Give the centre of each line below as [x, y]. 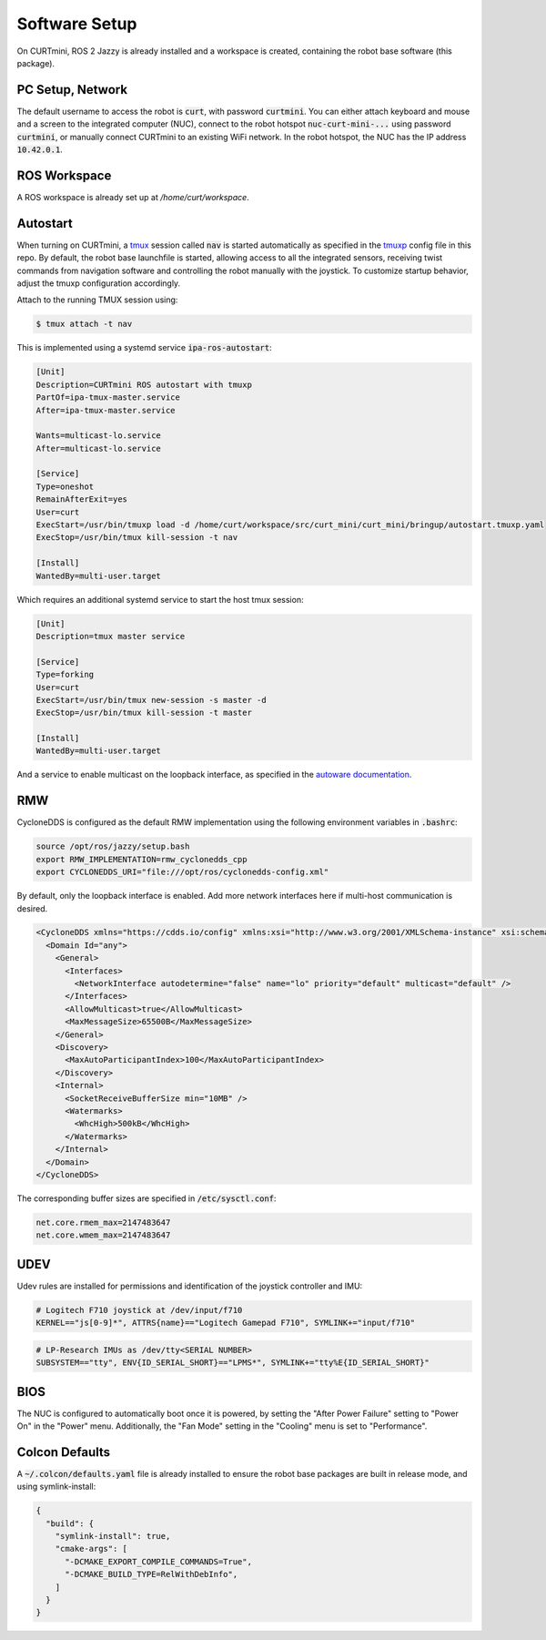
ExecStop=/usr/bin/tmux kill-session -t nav [137, 538]
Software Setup [77, 24]
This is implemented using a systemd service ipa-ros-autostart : [144, 348]
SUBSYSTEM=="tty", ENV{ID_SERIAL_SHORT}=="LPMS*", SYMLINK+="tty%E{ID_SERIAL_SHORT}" [233, 1363]
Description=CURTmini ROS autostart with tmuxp [144, 384]
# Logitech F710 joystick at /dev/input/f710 [139, 1310]
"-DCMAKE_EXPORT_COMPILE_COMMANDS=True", [158, 1561]
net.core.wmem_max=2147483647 [103, 1235]
